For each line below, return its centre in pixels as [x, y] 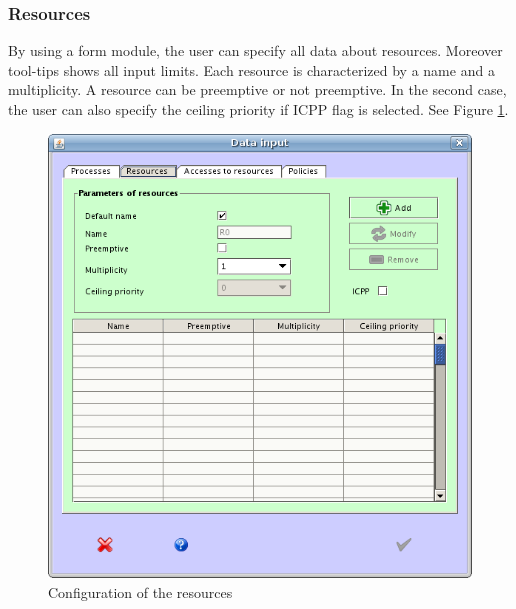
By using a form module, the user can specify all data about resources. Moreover [255, 50]
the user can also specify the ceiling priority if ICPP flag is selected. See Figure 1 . [258, 109]
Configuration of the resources [140, 591]
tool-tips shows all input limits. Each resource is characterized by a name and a [251, 69]
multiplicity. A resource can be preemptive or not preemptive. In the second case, [257, 89]
